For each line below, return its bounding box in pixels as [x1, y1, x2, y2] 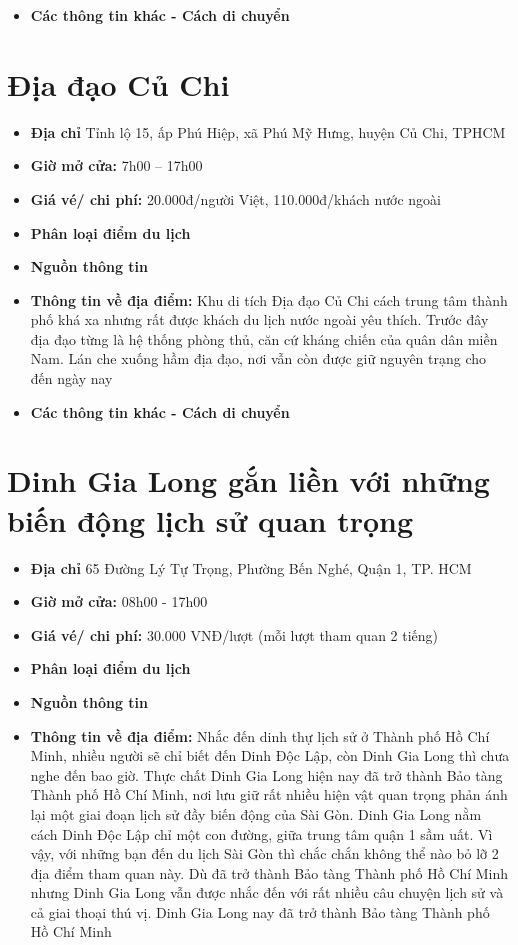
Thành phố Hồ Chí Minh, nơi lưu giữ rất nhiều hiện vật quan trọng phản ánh [30, 784, 508, 805]
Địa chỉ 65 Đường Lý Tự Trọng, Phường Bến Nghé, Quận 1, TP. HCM [30, 557, 472, 578]
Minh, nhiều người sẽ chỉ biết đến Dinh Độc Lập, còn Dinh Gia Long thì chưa [30, 745, 510, 766]
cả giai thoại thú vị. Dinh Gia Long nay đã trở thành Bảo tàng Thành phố [30, 901, 490, 922]
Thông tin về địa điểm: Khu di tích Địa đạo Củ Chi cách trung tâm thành [30, 289, 508, 310]
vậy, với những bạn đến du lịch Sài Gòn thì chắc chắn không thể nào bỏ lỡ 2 [30, 843, 499, 864]
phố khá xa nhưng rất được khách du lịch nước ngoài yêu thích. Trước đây [30, 309, 489, 330]
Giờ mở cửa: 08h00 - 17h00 [30, 591, 208, 612]
